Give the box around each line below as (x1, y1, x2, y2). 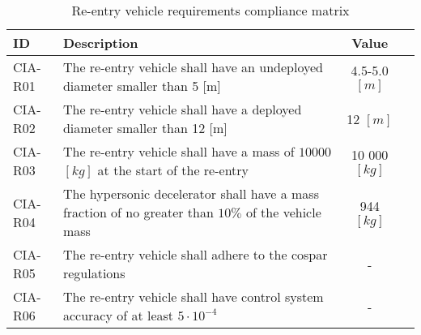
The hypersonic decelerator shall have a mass (62, 184, 319, 203)
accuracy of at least (62, 306, 174, 324)
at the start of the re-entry (97, 161, 249, 179)
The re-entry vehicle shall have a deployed (62, 100, 302, 118)
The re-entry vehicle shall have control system (62, 287, 324, 306)
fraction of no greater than (62, 203, 214, 221)
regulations (62, 264, 125, 282)
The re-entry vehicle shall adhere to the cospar (62, 245, 328, 264)
